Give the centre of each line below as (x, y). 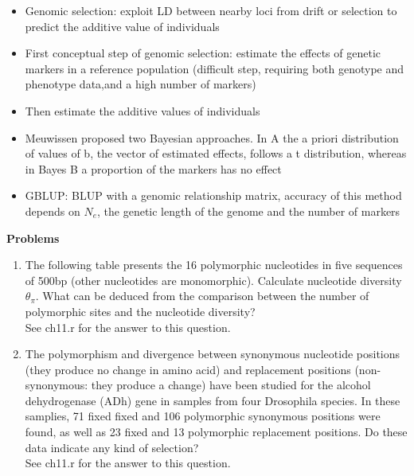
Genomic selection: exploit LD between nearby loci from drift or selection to (211, 10)
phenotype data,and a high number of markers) (141, 84)
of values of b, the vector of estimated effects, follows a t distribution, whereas (216, 153)
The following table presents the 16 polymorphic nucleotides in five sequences (214, 265)
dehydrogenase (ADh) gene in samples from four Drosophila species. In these (213, 400)
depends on (53, 211)
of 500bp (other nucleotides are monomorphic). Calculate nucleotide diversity (213, 280)
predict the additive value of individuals (122, 26)
